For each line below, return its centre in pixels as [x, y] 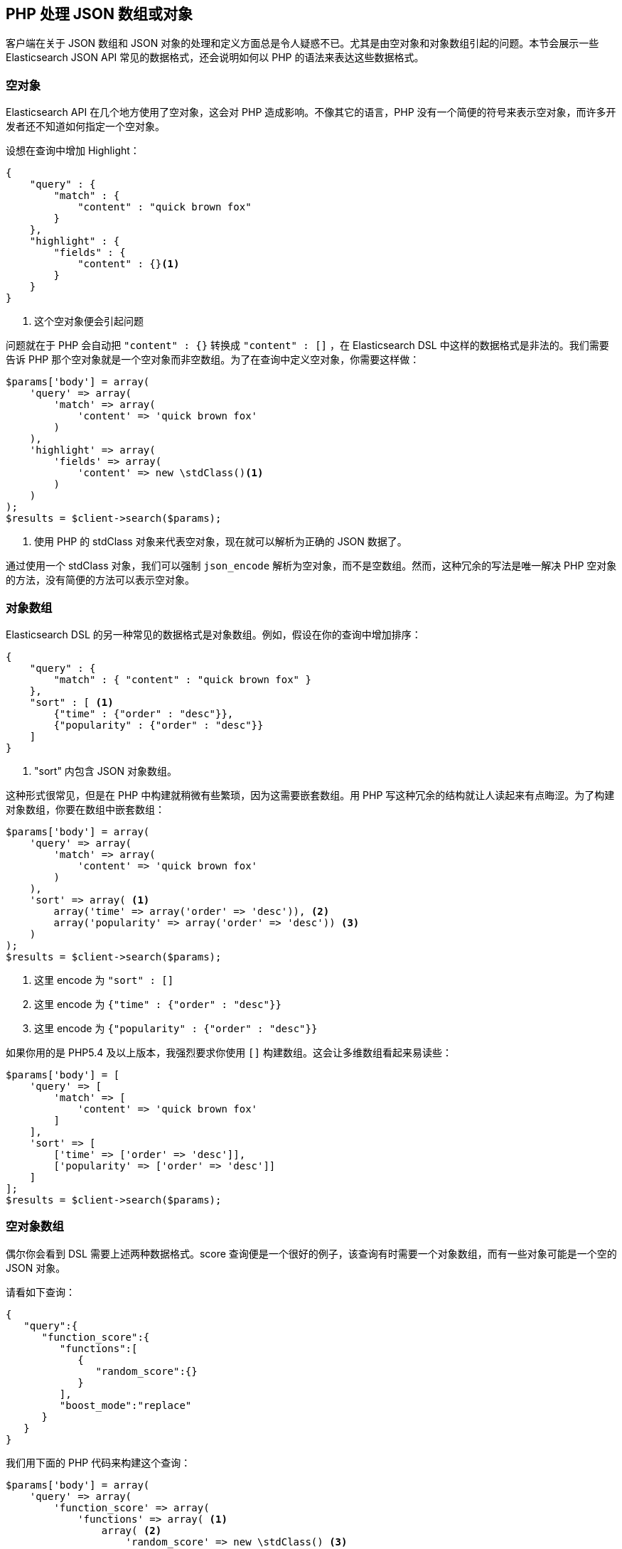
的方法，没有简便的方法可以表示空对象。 [100, 580]
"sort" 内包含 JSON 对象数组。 [106, 771]
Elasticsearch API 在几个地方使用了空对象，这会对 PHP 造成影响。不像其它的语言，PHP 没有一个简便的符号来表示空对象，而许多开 [311, 112]
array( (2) [132, 1530]
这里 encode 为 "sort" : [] [104, 980]
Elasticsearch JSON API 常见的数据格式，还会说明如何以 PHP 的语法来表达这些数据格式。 [215, 58]
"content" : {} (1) [129, 264]
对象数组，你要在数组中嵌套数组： [85, 809]
